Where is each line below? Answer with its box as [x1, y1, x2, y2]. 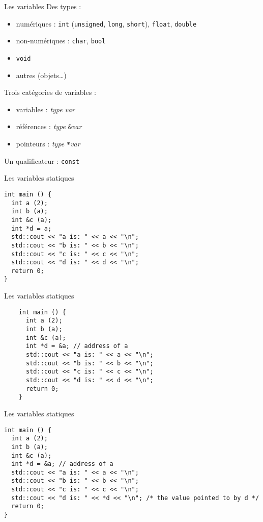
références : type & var [16, 121, 82, 132]
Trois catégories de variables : [4, 87, 96, 97]
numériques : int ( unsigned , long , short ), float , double [16, 18, 197, 29]
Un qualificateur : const [4, 155, 79, 166]
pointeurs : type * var [16, 138, 80, 148]
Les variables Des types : [4, 1, 81, 11]
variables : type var [16, 104, 75, 114]
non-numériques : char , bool [16, 35, 106, 46]
